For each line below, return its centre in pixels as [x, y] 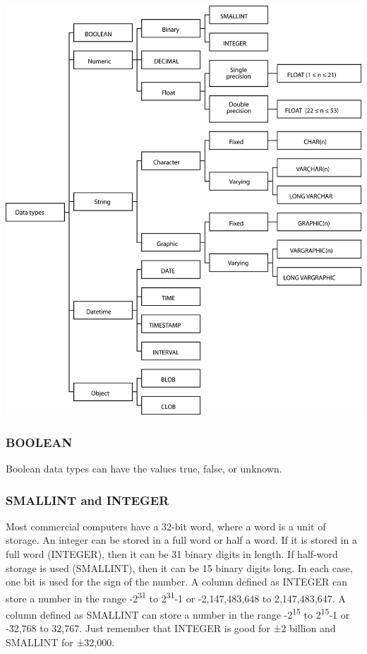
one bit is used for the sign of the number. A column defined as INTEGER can [177, 582]
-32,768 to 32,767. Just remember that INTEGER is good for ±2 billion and [171, 628]
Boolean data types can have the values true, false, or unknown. [144, 469]
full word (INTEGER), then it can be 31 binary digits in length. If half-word [172, 554]
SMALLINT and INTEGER [88, 500]
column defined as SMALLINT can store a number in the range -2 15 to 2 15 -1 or [178, 613]
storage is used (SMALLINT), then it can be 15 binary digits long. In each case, [179, 567]
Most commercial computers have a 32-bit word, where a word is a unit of [166, 526]
